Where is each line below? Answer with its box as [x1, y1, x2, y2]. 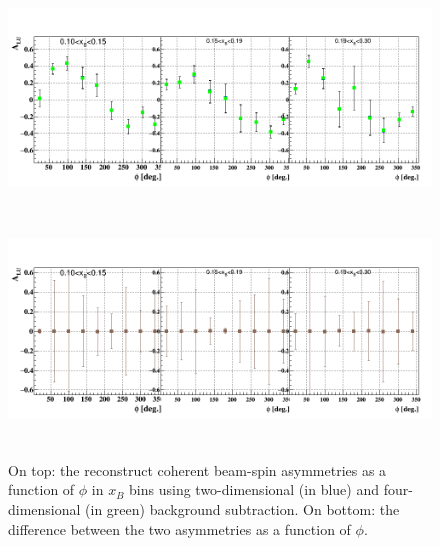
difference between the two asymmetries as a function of [8, 518, 351, 539]
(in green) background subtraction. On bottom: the [85, 498, 400, 519]
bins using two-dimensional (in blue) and [129, 479, 379, 500]
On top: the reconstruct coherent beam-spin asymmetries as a [8, 459, 387, 480]
